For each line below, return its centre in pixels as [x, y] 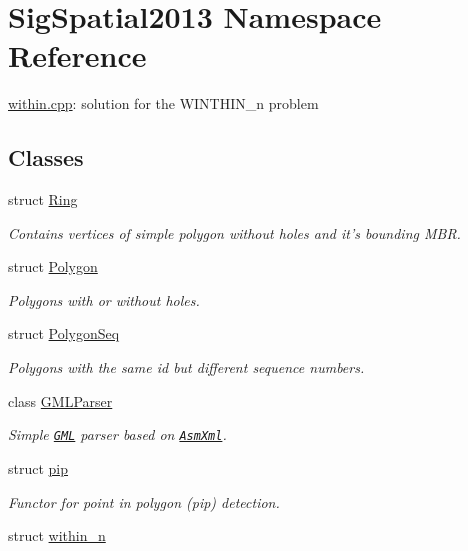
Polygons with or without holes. [104, 299]
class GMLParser [60, 400]
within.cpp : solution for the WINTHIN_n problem [163, 103]
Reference [77, 55]
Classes [46, 157]
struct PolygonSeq [64, 333]
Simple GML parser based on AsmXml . [117, 434]
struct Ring [43, 199]
